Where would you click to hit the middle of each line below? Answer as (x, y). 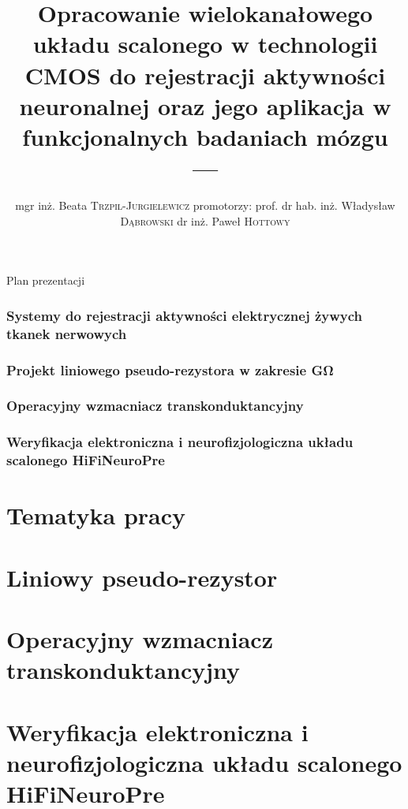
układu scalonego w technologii (205, 44)
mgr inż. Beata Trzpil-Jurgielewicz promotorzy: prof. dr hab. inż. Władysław (205, 205)
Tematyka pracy (96, 515)
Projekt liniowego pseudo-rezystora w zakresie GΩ (170, 369)
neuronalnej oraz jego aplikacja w (205, 105)
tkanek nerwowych (67, 333)
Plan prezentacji (46, 280)
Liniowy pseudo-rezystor (142, 577)
